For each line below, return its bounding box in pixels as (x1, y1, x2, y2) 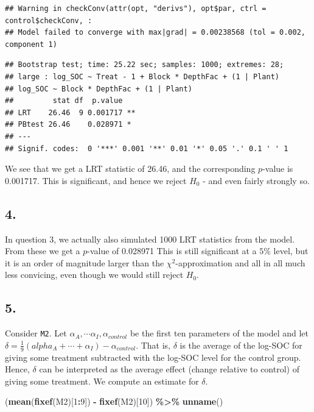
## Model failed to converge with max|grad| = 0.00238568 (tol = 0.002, (5, 28, 305, 37)
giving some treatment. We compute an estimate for (5, 374, 199, 387)
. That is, (136, 338, 170, 351)
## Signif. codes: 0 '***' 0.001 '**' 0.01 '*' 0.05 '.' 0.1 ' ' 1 (5, 144, 288, 153)
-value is (262, 162, 293, 175)
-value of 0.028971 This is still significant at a (87, 244, 257, 257)
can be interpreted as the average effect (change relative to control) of (39, 363, 299, 375)
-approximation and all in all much (175, 256, 305, 269)
